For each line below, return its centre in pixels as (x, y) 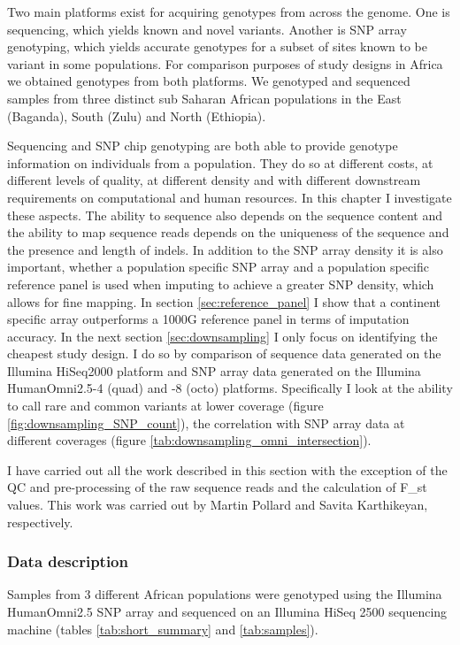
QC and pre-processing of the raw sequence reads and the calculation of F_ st (217, 487)
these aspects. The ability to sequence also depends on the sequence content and (225, 215)
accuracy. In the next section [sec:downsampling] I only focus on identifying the (222, 336)
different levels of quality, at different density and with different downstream (214, 180)
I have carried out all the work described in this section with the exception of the (227, 469)
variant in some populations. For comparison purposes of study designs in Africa (225, 63)
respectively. (40, 522)
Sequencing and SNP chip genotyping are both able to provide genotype (203, 146)
